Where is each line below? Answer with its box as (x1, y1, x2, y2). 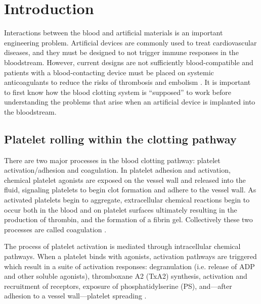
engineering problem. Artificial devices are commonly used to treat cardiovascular (4, 37, 257, 47)
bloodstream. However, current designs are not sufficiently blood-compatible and (4, 57, 253, 67)
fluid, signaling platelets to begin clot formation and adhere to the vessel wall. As (4, 184, 256, 195)
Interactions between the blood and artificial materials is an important (4, 27, 223, 38)
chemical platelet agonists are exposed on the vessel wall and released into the (4, 174, 246, 185)
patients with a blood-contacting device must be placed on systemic (4, 67, 214, 77)
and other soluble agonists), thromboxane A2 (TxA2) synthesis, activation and (4, 271, 247, 281)
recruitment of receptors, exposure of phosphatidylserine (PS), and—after (4, 280, 232, 291)
